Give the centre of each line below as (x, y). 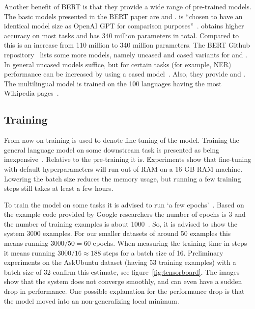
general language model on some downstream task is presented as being (112, 149)
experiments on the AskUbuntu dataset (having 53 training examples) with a (120, 262)
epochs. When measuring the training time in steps (170, 243)
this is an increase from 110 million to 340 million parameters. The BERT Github (127, 45)
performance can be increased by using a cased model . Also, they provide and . (125, 74)
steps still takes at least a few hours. (59, 188)
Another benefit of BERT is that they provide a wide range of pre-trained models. (128, 6)
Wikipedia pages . (31, 93)
